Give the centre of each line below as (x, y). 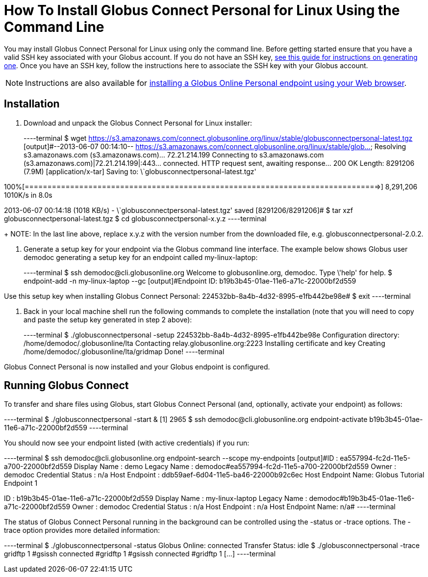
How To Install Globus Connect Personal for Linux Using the (202, 10)
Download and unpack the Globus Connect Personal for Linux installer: (138, 123)
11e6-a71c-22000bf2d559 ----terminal (66, 428)
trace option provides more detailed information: (82, 530)
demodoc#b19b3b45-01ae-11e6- (362, 498)
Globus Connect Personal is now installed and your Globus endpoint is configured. (137, 367)
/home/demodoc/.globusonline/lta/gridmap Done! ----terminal (124, 351)
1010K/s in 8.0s (28, 195)
